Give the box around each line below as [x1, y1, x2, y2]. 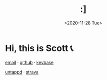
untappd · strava [5, 69, 39, 75]
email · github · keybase [5, 59, 53, 65]
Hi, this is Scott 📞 [5, 42, 73, 54]
